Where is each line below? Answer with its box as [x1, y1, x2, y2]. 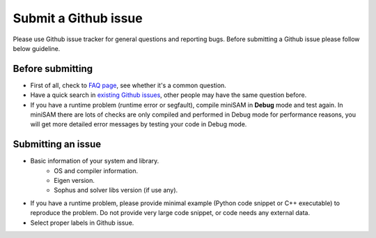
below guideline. [13, 44, 61, 52]
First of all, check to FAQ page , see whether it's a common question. [30, 81, 226, 89]
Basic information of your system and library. [30, 157, 159, 165]
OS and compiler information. [54, 166, 139, 174]
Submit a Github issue [13, 10, 143, 26]
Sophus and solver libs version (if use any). [54, 186, 178, 195]
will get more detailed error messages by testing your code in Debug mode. [30, 120, 247, 128]
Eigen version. [54, 177, 95, 185]
